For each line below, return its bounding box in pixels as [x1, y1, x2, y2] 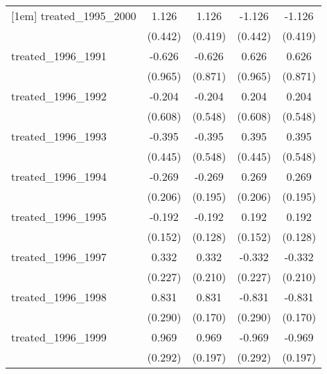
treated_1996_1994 [11, 168, 107, 184]
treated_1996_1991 [11, 48, 107, 64]
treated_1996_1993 [11, 128, 107, 144]
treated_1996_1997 [11, 249, 107, 265]
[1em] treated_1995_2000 [11, 8, 136, 24]
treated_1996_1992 [11, 88, 107, 104]
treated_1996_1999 [11, 329, 107, 345]
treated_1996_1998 [11, 289, 107, 305]
